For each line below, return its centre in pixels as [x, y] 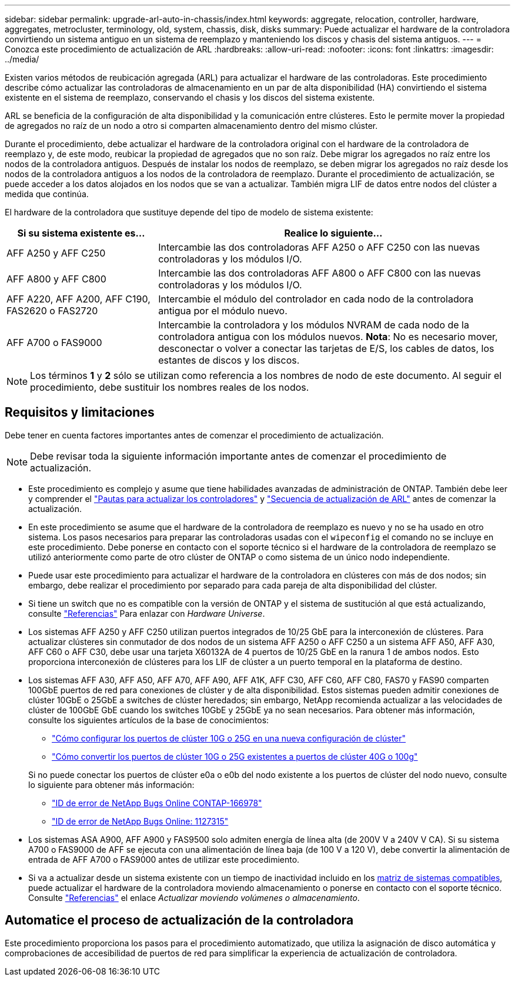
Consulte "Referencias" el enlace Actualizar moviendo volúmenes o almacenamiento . [194, 897]
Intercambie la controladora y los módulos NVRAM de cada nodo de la [314, 325]
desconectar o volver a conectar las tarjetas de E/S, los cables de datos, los [326, 348]
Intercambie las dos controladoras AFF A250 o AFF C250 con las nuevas [319, 247]
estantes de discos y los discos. [229, 360]
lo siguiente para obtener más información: [111, 784]
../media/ [22, 59]
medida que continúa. [47, 194]
